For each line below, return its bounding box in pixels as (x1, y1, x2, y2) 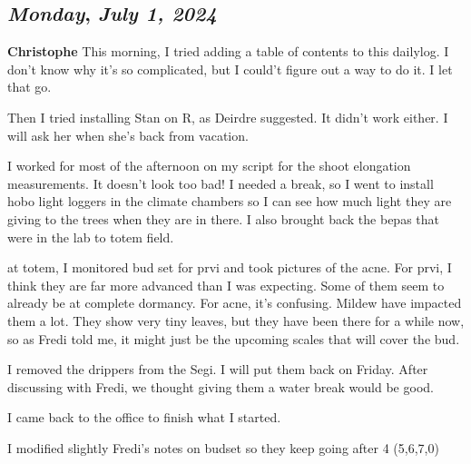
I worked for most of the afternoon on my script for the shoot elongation (7, 156, 411, 175)
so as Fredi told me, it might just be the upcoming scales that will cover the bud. (7, 329, 460, 348)
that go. (7, 77, 52, 96)
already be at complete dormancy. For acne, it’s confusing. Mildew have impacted (7, 293, 462, 312)
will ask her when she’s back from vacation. (7, 125, 249, 144)
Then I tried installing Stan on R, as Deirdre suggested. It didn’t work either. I (7, 107, 448, 126)
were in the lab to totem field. (7, 227, 174, 246)
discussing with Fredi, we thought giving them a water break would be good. (7, 377, 434, 396)
